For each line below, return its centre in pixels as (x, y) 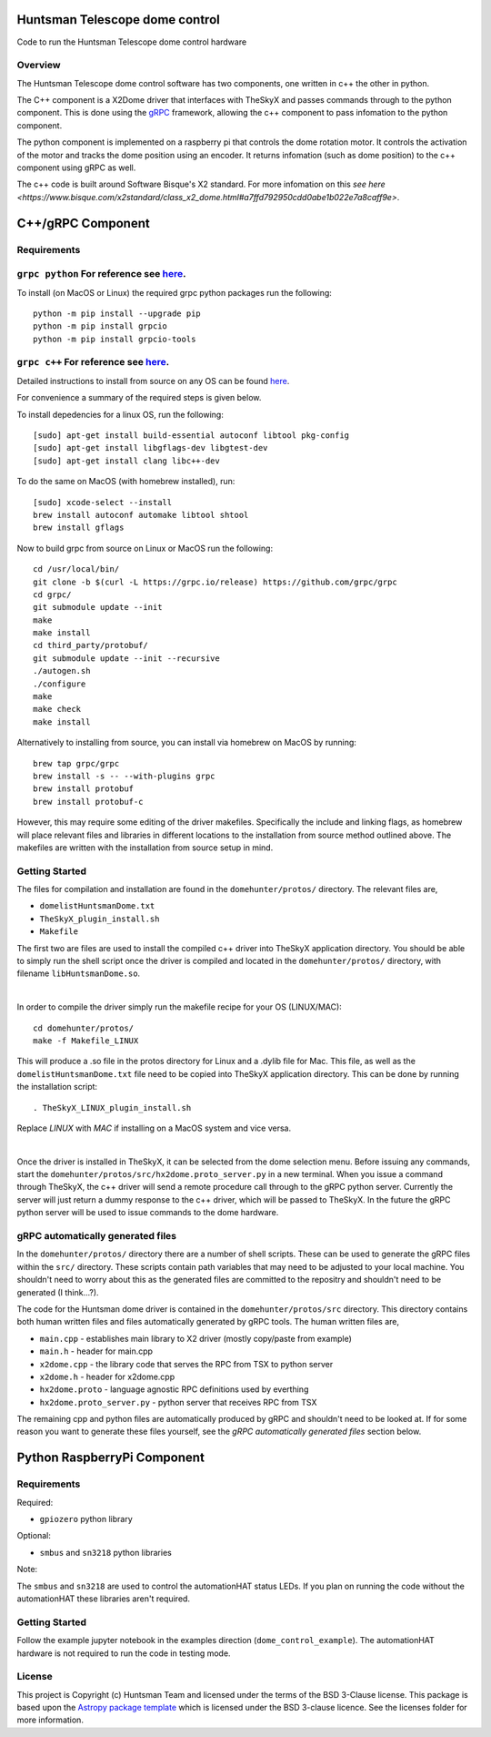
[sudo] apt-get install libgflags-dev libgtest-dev (150, 448)
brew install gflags (79, 528)
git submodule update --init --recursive (126, 658)
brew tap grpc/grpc (76, 763)
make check (57, 709)
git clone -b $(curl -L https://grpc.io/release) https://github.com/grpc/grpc (215, 582)
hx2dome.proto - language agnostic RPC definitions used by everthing (174, 1389)
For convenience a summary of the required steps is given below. (139, 398)
